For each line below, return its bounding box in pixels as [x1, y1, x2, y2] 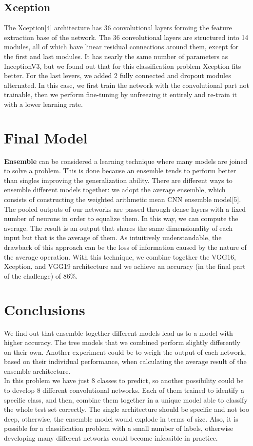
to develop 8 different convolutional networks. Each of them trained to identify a [4, 385, 245, 395]
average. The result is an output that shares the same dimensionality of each [4, 223, 233, 233]
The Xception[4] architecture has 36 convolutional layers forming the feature [4, 22, 232, 33]
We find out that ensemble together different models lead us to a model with [4, 327, 233, 338]
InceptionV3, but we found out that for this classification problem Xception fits [4, 61, 241, 71]
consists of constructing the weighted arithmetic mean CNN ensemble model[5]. [4, 194, 241, 204]
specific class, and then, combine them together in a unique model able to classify [4, 394, 248, 405]
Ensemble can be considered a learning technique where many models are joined [4, 156, 248, 166]
